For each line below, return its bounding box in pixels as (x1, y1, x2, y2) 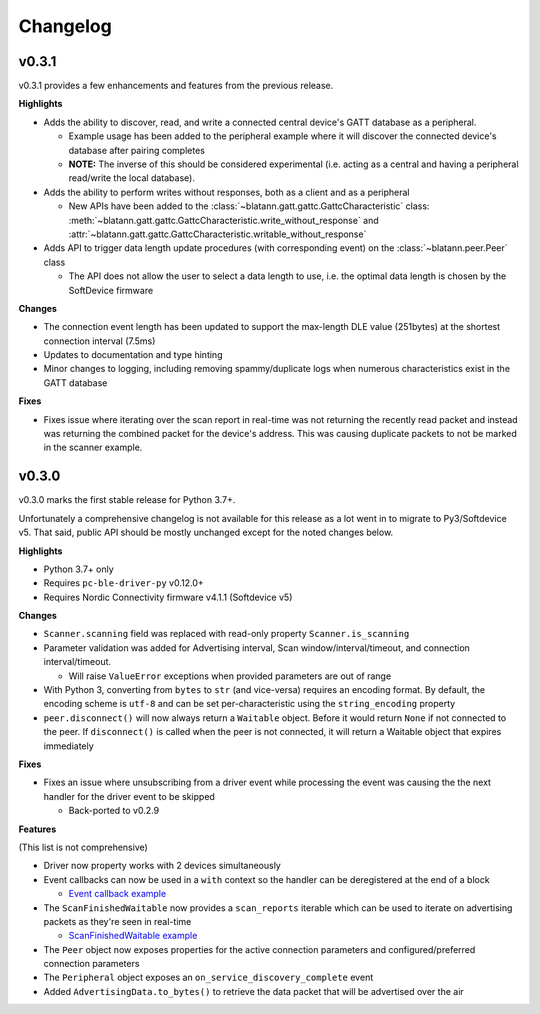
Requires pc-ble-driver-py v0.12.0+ (43, 577, 204, 589)
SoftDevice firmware (68, 284, 154, 296)
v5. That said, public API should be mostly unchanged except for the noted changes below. (18, 526, 394, 539)
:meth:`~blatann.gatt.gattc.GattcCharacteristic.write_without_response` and (68, 214, 379, 226)
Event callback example (68, 888, 167, 900)
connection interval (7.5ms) (43, 335, 156, 347)
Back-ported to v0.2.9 (68, 805, 160, 817)
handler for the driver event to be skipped (43, 790, 215, 802)
